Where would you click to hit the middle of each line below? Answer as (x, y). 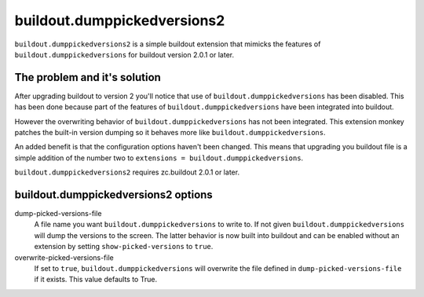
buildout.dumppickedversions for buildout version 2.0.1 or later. (124, 54)
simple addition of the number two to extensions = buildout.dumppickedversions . (159, 158)
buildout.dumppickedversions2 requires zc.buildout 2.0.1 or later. (127, 172)
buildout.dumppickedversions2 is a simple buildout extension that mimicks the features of (168, 44)
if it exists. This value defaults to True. (95, 280)
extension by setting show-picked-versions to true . (124, 247)
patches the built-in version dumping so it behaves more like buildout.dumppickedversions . (170, 133)
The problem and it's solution (88, 77)
